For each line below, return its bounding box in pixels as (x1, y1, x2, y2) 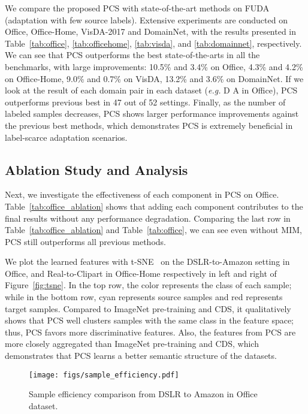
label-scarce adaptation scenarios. (5, 131, 128, 143)
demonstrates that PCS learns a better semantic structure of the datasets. (5, 349, 277, 362)
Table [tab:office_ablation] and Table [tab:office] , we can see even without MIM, (5, 223, 302, 236)
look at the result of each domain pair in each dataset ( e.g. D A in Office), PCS (5, 84, 298, 96)
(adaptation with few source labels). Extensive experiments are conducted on (5, 13, 288, 26)
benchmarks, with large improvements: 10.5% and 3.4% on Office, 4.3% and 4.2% (5, 60, 303, 72)
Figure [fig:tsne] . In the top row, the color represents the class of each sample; (5, 279, 292, 291)
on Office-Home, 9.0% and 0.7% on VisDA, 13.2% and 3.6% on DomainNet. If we (5, 72, 304, 84)
